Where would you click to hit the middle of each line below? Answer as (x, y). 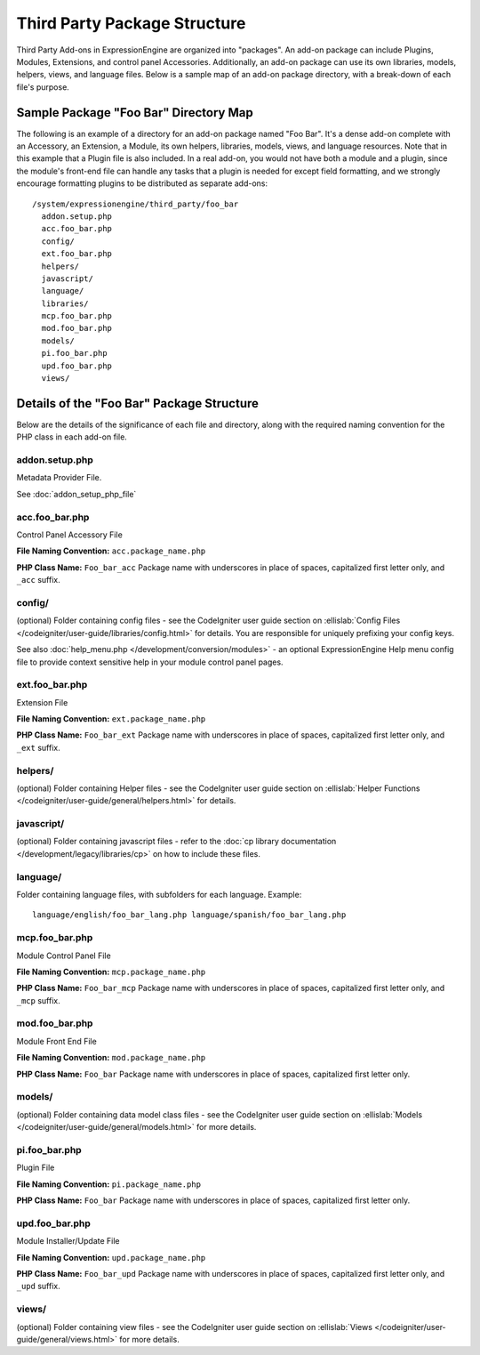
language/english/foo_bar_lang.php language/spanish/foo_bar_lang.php (189, 915)
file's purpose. (43, 87)
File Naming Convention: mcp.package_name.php (111, 972)
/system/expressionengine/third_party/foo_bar (136, 204)
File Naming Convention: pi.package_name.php (109, 1184)
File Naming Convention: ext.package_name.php (111, 719)
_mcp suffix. (39, 1000)
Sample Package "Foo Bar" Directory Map (135, 113)
